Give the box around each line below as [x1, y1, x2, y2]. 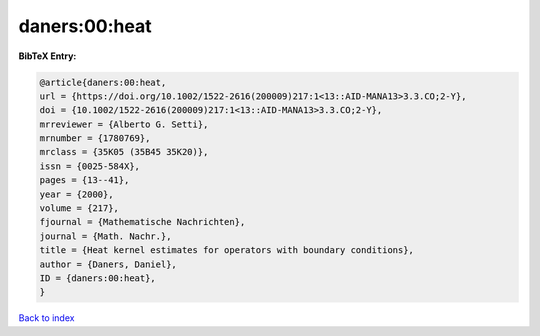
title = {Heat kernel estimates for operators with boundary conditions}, [39, 245, 415, 256]
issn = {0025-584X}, [39, 160, 140, 172]
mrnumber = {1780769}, [39, 133, 151, 144]
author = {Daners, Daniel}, [39, 258, 177, 270]
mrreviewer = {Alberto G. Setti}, [39, 118, 209, 130]
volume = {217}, [39, 203, 120, 214]
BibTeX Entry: [18, 50, 77, 62]
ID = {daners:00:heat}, [39, 273, 157, 284]
